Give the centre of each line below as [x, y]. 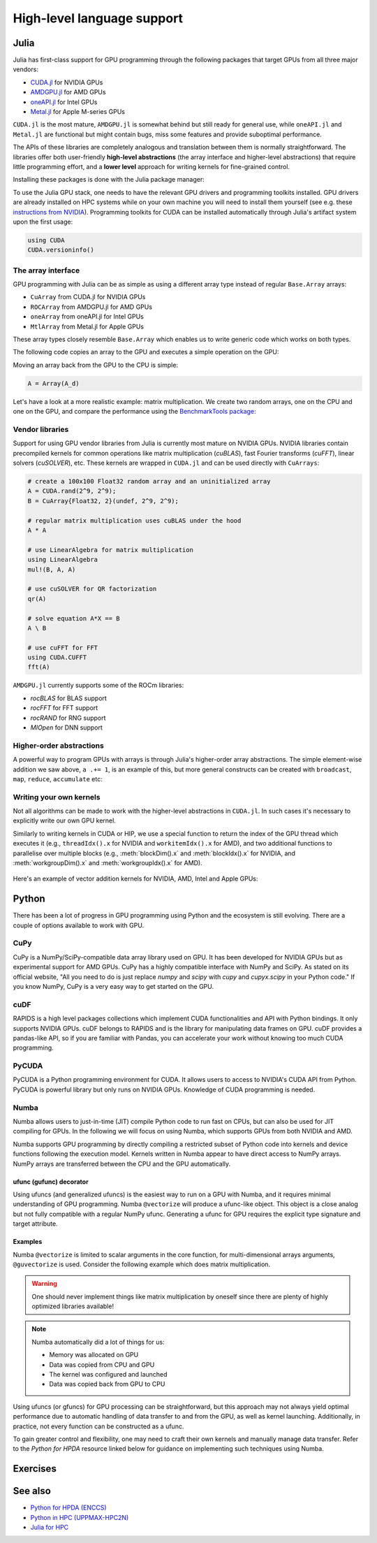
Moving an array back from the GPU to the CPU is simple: [95, 365]
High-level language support [98, 18]
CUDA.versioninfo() [61, 250]
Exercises [35, 1469]
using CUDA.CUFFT [57, 658]
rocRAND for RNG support [68, 718]
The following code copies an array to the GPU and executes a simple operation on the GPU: [146, 352]
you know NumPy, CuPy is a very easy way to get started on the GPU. [113, 987]
